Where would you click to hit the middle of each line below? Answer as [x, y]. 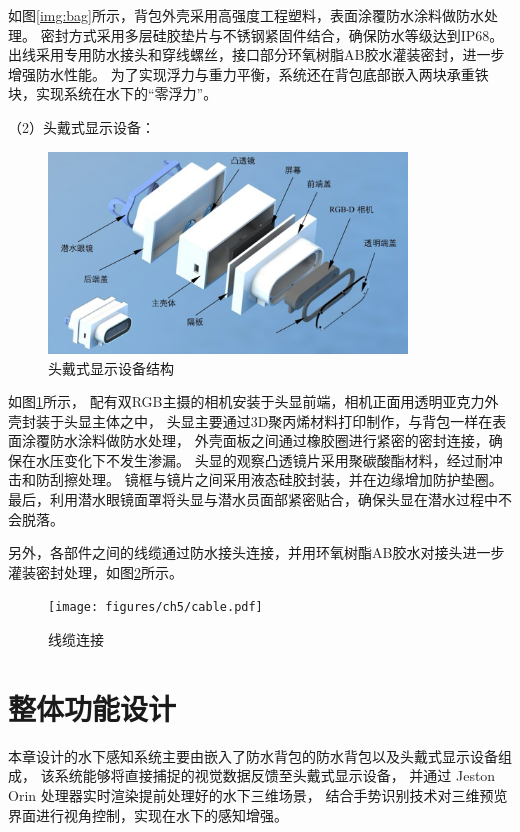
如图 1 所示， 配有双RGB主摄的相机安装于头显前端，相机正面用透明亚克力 [246, 401]
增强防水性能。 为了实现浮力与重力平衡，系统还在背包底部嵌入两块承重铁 [248, 73]
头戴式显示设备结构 [111, 367]
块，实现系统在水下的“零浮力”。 [113, 93]
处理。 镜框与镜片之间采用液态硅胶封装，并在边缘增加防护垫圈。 [290, 479]
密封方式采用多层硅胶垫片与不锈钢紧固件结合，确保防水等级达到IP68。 [272, 34]
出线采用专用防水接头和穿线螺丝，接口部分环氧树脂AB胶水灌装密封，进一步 [256, 54]
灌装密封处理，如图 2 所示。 [95, 571]
